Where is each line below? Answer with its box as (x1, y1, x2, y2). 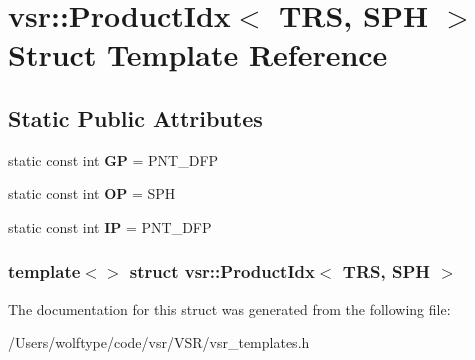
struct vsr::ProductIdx (129, 259, 315, 284)
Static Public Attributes (8, 102, 263, 133)
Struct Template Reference (8, 34, 388, 75)
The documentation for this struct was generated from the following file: (8, 298, 451, 319)
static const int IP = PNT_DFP (8, 216, 212, 237)
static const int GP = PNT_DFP (8, 149, 219, 170)
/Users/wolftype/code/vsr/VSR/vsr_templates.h (8, 332, 310, 353)
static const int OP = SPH (8, 183, 176, 204)
